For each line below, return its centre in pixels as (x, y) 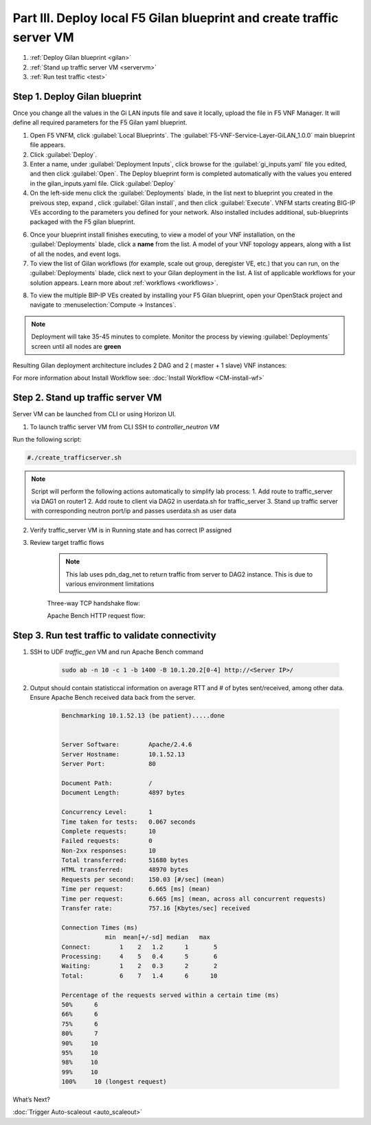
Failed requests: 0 (107, 841)
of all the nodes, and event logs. (75, 254)
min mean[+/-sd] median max (158, 937)
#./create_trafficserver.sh (74, 458)
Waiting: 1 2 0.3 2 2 (139, 966)
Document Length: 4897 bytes (123, 793)
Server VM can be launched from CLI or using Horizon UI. (94, 414)
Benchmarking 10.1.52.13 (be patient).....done (143, 716)
